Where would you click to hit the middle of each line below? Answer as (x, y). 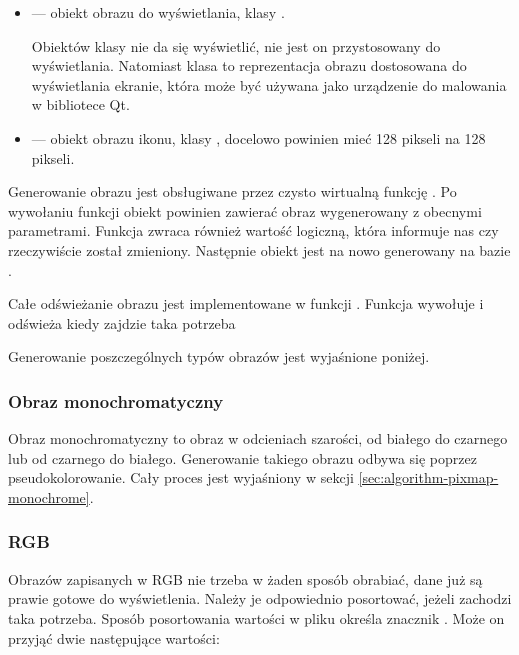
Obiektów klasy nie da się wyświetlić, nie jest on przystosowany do (236, 45)
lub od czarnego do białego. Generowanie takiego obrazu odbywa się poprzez (242, 457)
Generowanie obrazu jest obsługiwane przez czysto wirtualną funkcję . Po (232, 191)
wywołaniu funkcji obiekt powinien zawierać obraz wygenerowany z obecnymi (245, 210)
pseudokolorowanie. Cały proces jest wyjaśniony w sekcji (181, 477)
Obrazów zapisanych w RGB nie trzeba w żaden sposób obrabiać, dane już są (245, 578)
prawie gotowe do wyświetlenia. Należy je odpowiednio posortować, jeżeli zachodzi (260, 598)
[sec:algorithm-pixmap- (428, 477)
